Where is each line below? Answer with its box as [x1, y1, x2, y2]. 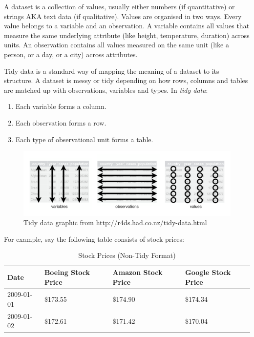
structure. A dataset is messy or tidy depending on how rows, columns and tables [4, 75, 248, 85]
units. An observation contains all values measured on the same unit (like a [4, 40, 229, 50]
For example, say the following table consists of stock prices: [4, 233, 184, 244]
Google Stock [185, 267, 231, 277]
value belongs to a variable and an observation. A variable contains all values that [4, 21, 250, 31]
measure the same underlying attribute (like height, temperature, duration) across [4, 30, 250, 40]
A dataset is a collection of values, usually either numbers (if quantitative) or [4, 1, 235, 11]
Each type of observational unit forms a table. [15, 134, 153, 144]
